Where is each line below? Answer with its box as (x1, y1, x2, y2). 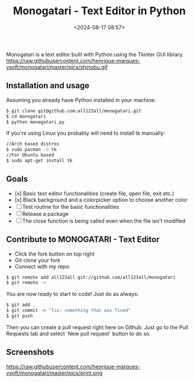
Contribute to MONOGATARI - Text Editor (6, 234, 160, 244)
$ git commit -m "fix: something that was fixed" (6, 307, 131, 314)
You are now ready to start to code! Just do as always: (6, 291, 139, 298)
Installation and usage (6, 81, 90, 91)
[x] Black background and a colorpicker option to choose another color (14, 196, 188, 203)
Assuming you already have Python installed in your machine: (6, 96, 156, 103)
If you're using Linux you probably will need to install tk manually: (6, 129, 166, 137)
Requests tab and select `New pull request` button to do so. (6, 330, 151, 337)
